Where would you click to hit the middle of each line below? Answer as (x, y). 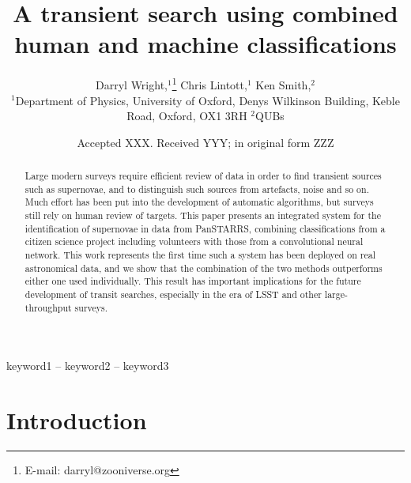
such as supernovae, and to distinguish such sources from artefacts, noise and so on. (197, 189)
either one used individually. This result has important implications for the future (193, 281)
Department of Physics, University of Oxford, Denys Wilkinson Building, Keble (207, 100)
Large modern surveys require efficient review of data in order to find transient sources (203, 176)
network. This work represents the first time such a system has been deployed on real (200, 255)
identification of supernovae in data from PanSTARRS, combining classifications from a (205, 228)
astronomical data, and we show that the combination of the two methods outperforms (204, 268)
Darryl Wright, (132, 84)
